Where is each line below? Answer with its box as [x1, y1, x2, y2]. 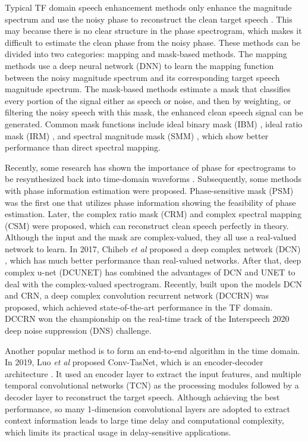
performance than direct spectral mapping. [5, 141, 161, 153]
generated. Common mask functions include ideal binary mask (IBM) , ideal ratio [5, 117, 303, 130]
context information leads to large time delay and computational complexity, [5, 414, 284, 427]
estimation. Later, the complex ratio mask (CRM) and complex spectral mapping [5, 208, 301, 220]
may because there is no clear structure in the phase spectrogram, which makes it [5, 24, 302, 37]
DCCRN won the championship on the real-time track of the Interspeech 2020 [5, 312, 290, 325]
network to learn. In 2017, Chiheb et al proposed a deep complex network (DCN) [5, 242, 301, 255]
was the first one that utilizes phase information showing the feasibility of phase [5, 196, 296, 208]
